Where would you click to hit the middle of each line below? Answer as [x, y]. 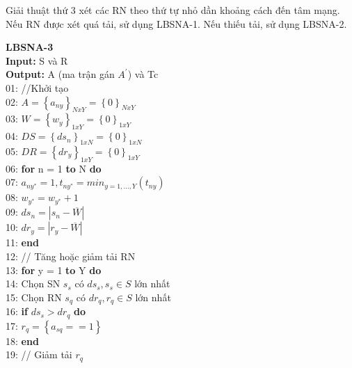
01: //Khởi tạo [37, 87]
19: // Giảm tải [39, 354]
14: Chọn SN [33, 283]
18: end [22, 341]
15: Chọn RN [34, 297]
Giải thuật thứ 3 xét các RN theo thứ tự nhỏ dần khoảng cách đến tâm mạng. [173, 10]
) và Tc [143, 74]
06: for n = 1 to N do [54, 168]
